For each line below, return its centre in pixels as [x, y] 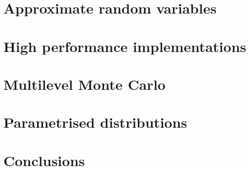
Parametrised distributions [95, 122]
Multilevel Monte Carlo [84, 84]
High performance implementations [125, 46]
